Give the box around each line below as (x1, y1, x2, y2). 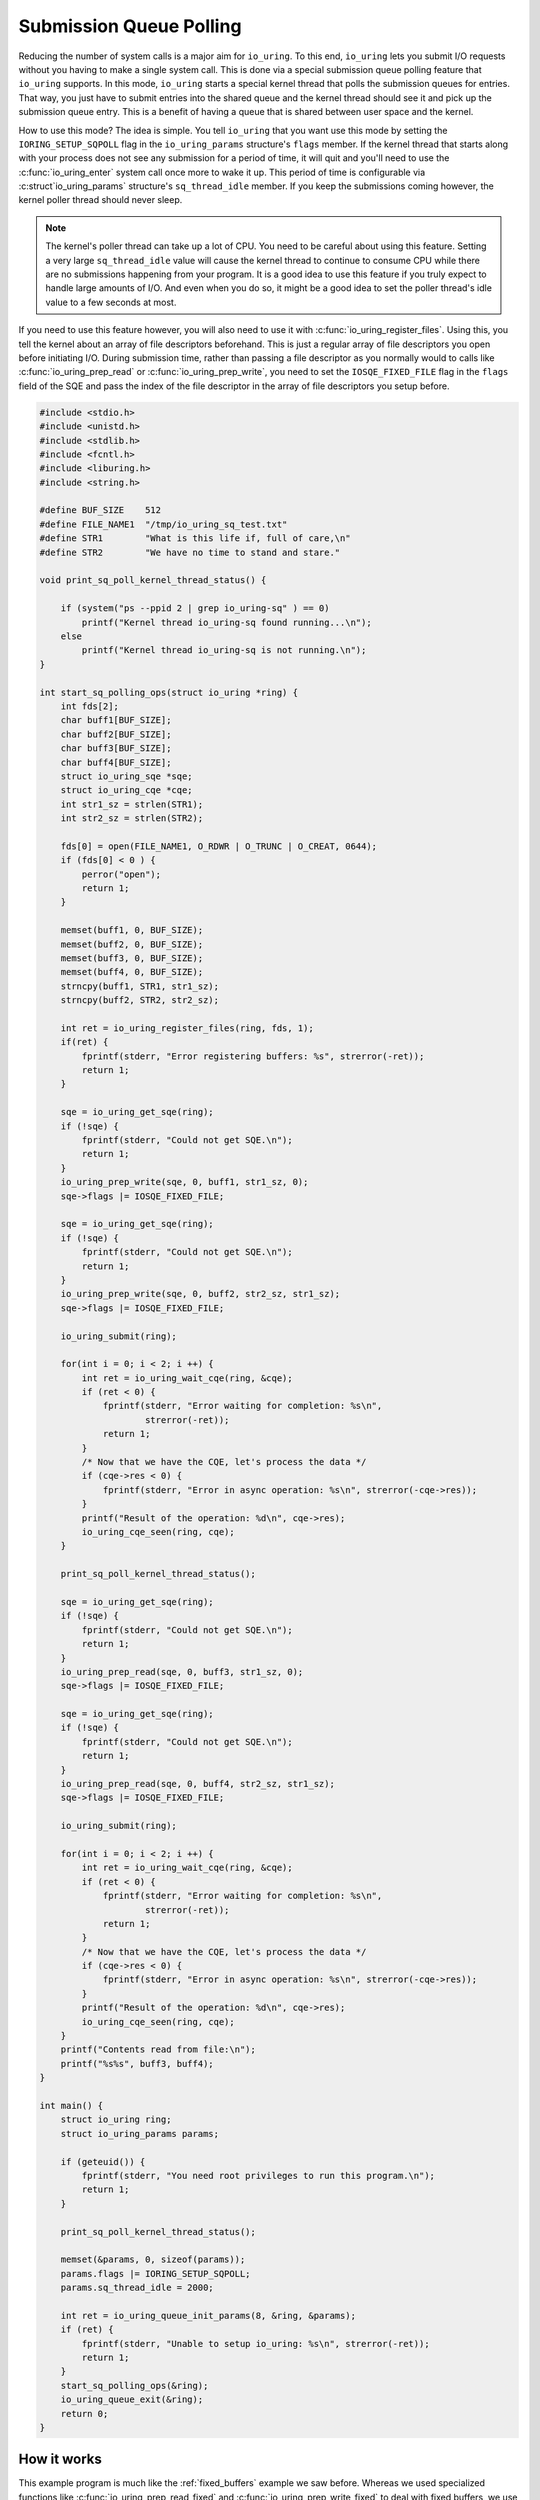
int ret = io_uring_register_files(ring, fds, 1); (60, 1022, 314, 1034)
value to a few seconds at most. (45, 296, 177, 308)
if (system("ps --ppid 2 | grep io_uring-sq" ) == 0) (60, 603, 330, 614)
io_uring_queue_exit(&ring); (60, 2394, 204, 2405)
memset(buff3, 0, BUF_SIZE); (60, 952, 204, 964)
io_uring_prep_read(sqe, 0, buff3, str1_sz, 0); (60, 1666, 304, 1677)
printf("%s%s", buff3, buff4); (60, 2058, 214, 2069)
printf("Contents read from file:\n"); (60, 2044, 257, 2055)
